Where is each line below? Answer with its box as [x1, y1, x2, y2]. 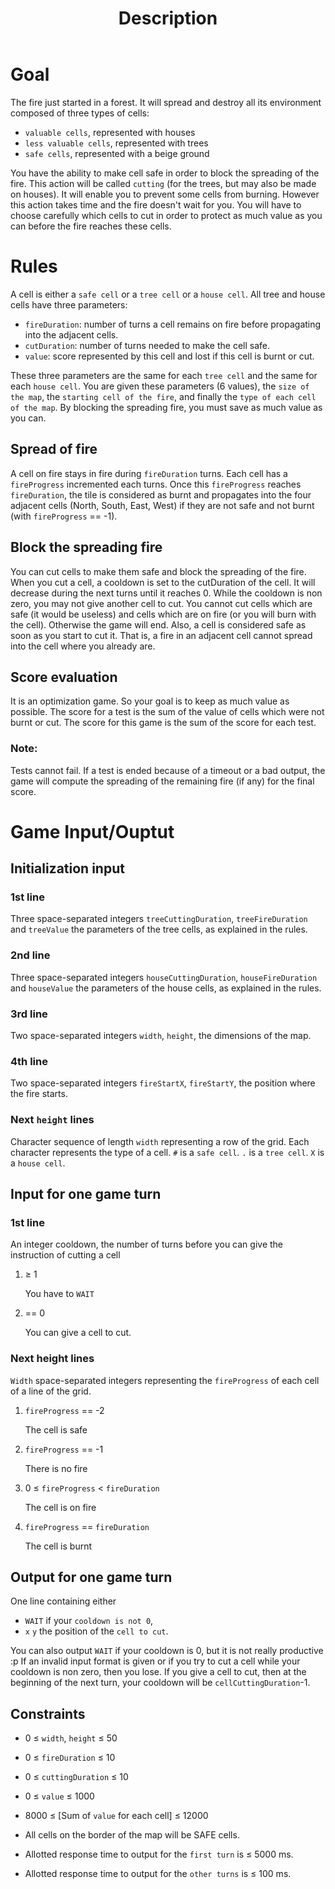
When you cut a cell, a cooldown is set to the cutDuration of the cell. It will [10, 576, 316, 588]
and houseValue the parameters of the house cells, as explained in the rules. [10, 982, 322, 994]
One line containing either [10, 1595, 117, 1607]
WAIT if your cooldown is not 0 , [24, 1615, 154, 1627]
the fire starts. [10, 1088, 68, 1100]
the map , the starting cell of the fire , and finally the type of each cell [10, 390, 317, 402]
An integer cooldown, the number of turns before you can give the [10, 1238, 283, 1251]
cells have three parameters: [10, 298, 128, 311]
